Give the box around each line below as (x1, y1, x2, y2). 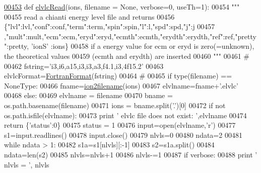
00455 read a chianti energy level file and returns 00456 (4, 11, 175, 22)
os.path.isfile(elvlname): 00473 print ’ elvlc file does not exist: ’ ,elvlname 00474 (4, 110, 247, 120)
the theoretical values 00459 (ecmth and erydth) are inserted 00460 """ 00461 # (4, 50, 249, 61)
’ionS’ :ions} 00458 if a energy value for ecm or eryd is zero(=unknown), (31, 41, 254, 51)
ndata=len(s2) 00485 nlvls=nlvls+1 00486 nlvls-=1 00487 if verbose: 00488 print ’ (4, 149, 257, 159)
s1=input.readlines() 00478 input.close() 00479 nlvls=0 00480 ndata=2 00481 (4, 129, 242, 140)
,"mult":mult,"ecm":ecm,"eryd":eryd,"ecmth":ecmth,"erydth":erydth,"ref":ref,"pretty (4, 31, 256, 41)
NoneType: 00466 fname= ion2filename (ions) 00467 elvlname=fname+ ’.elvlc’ (4, 80, 238, 91)
